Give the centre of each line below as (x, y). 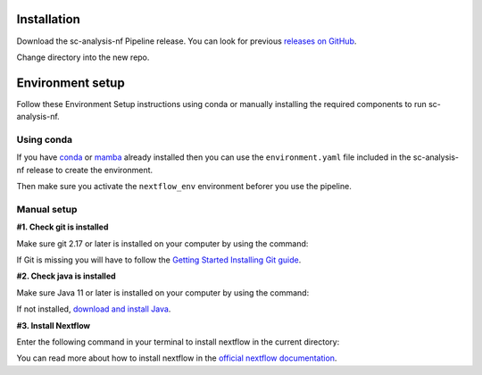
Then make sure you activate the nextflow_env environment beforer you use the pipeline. (184, 187)
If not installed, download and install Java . (94, 309)
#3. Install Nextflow (54, 325)
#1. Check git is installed (62, 227)
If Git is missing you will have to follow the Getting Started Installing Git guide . (159, 260)
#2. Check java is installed (66, 276)
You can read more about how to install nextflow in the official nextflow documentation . (177, 358)
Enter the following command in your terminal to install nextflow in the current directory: (178, 342)
